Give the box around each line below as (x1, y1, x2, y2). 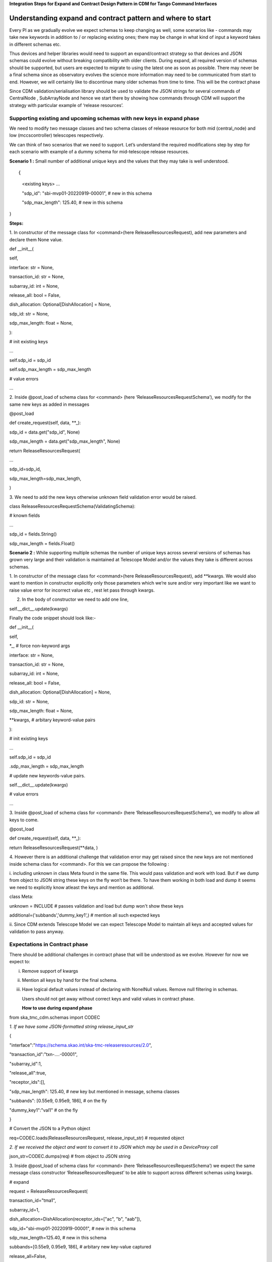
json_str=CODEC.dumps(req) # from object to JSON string (9, 1153, 131, 1160)
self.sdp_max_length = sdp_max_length (9, 366, 92, 373)
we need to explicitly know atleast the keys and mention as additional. (9, 884, 155, 890)
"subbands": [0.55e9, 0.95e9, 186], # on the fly (9, 1098, 107, 1104)
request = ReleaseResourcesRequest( (9, 1188, 88, 1194)
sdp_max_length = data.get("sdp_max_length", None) (9, 438, 120, 444)
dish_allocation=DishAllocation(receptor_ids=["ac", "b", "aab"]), (9, 1216, 142, 1222)
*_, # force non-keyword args (9, 643, 71, 649)
